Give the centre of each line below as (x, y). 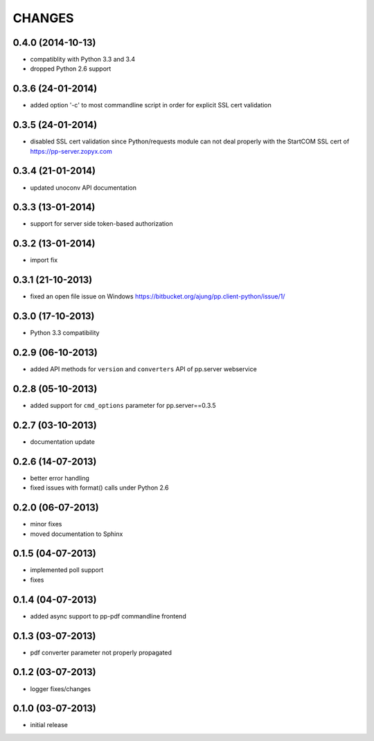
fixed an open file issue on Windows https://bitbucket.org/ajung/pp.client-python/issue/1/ (158, 296)
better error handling (60, 478)
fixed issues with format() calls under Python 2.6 (99, 488)
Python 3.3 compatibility (65, 333)
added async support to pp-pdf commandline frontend (108, 616)
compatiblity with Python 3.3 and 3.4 (82, 60)
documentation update (62, 441)
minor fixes (46, 524)
